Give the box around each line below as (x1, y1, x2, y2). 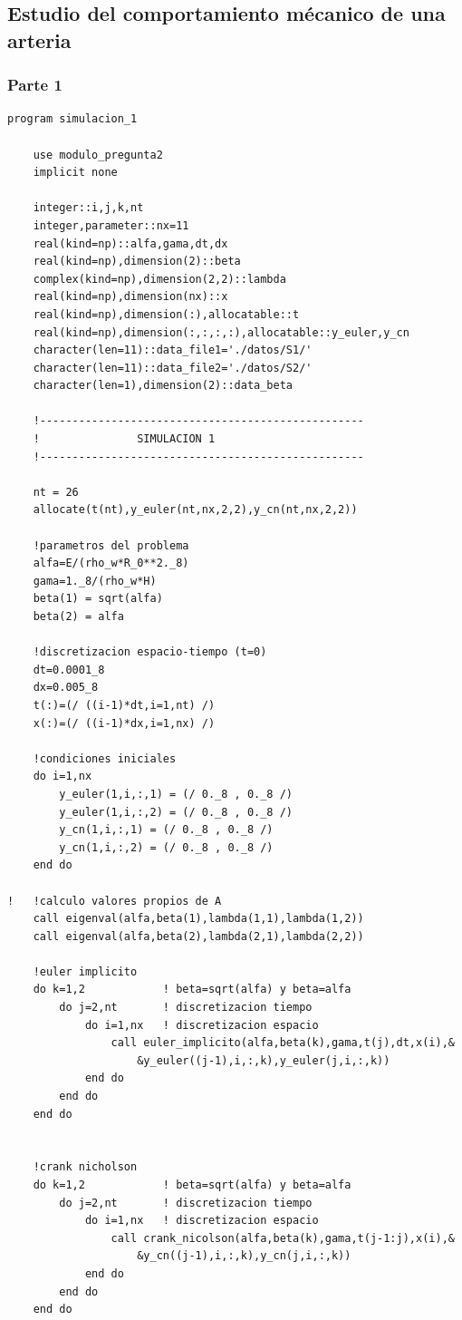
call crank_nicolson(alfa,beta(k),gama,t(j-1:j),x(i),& (111, 1231, 455, 1245)
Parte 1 (7, 73, 63, 96)
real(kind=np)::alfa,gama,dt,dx (33, 237, 228, 250)
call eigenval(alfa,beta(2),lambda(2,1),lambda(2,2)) (33, 929, 364, 943)
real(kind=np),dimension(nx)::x (33, 290, 228, 304)
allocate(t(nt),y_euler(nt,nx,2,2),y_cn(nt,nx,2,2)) (33, 503, 358, 517)
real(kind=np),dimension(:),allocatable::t (33, 307, 300, 321)
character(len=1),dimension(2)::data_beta (33, 379, 293, 393)
